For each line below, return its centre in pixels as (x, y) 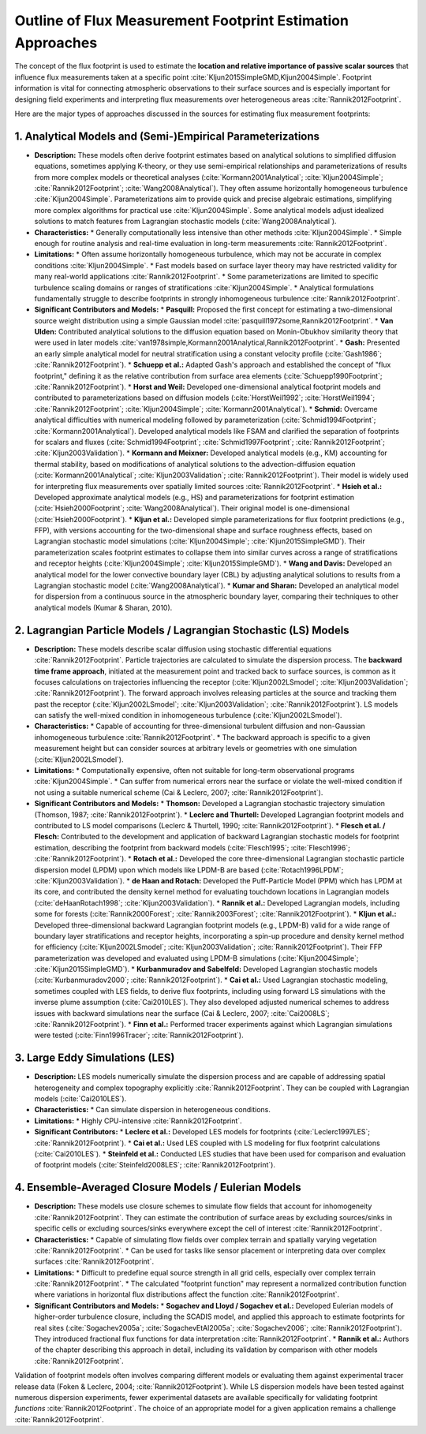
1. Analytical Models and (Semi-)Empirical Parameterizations (167, 136)
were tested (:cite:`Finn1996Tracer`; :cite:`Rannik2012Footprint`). (139, 1035)
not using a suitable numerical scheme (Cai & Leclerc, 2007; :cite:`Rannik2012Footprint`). (179, 792)
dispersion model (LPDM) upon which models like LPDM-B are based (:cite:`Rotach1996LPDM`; (189, 870)
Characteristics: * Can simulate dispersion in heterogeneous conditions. (153, 1110)
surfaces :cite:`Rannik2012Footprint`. (94, 1261)
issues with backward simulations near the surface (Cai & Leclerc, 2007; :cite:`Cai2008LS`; (182, 1013)
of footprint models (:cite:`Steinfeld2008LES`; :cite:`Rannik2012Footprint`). (155, 1165)
